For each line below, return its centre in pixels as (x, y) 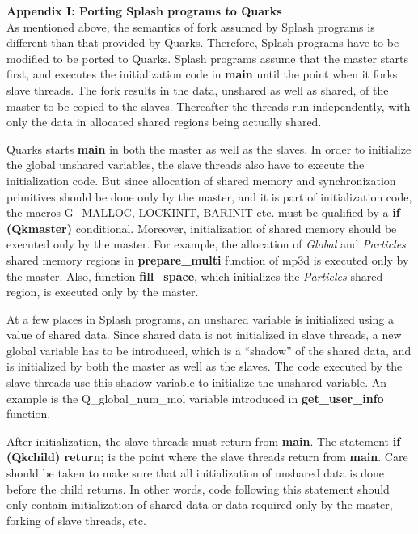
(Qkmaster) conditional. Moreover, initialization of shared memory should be (202, 228)
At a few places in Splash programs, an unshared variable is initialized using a (200, 318)
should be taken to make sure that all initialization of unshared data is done (196, 473)
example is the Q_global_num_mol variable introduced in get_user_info (195, 398)
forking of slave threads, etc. (76, 520)
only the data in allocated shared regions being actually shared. (164, 122)
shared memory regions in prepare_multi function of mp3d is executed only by (208, 259)
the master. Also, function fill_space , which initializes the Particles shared (195, 275)
